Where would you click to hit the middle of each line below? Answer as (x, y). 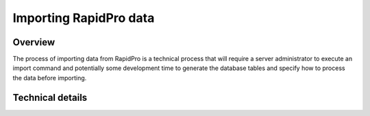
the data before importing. (50, 78)
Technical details (50, 97)
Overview (34, 42)
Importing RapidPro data (84, 18)
